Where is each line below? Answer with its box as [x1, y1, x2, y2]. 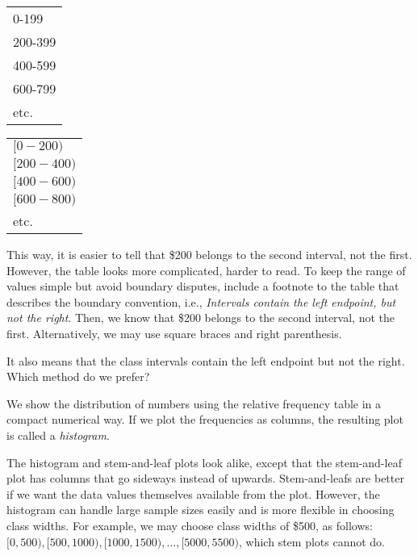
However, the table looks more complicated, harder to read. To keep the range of [6, 261, 406, 278]
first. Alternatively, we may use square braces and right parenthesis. [6, 324, 342, 341]
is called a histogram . [6, 426, 110, 443]
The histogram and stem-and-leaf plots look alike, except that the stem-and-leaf [6, 454, 402, 470]
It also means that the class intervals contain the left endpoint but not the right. [6, 352, 405, 369]
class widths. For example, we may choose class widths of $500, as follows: [6, 516, 373, 533]
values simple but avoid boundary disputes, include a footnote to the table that [6, 278, 399, 295]
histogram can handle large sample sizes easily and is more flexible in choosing [6, 501, 395, 518]
